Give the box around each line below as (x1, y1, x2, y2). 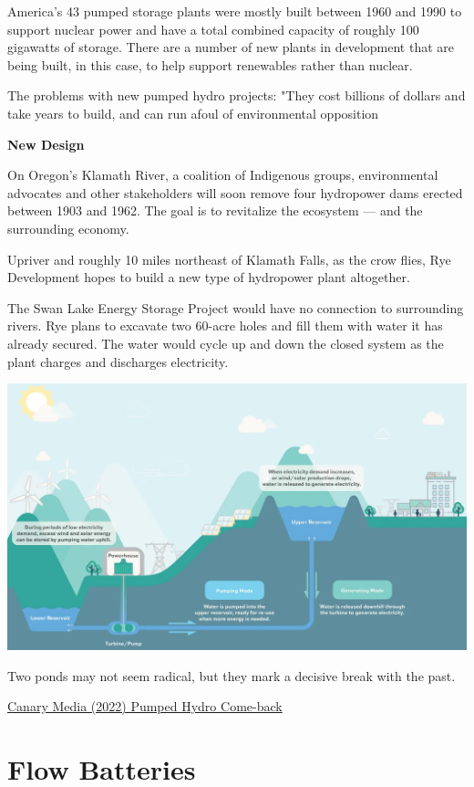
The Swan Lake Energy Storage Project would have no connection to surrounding (7, 298, 464, 317)
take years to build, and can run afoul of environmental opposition (7, 103, 379, 122)
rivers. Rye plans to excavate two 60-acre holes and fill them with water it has (7, 316, 443, 335)
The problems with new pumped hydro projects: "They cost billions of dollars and (7, 86, 466, 105)
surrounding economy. (7, 218, 129, 237)
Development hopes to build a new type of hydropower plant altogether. (7, 268, 410, 287)
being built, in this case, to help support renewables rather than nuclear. (7, 55, 413, 74)
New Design (7, 134, 85, 153)
